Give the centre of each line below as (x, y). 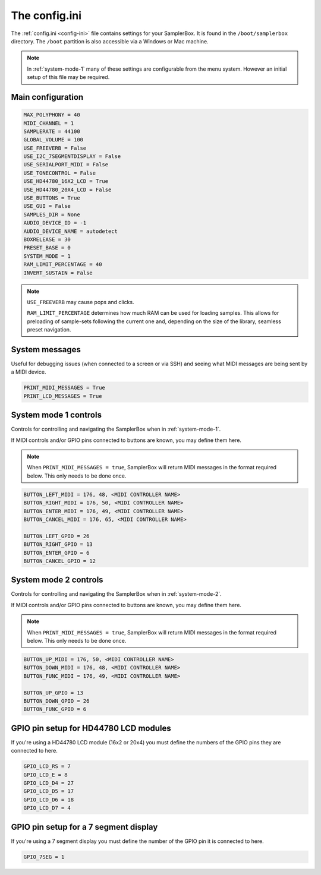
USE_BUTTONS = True (52, 198)
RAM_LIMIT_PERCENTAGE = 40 (63, 265)
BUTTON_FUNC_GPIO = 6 (55, 709)
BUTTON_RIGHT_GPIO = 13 (58, 544)
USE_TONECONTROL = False (60, 173)
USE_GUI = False (47, 206)
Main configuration (47, 97)
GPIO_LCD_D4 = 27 (49, 783)
